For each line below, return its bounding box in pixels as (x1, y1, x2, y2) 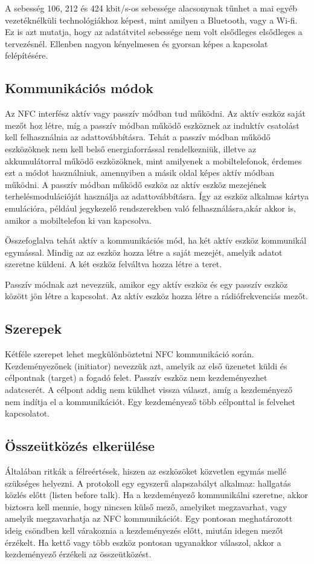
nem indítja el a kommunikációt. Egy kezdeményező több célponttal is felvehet (5, 395, 295, 407)
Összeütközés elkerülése (5, 436, 155, 455)
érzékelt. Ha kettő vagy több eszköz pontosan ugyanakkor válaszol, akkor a (5, 536, 281, 548)
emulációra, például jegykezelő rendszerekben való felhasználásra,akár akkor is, (5, 201, 296, 214)
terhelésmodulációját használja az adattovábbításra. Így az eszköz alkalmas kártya (5, 190, 309, 203)
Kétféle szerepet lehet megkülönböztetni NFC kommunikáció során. (5, 348, 254, 360)
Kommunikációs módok (5, 79, 154, 97)
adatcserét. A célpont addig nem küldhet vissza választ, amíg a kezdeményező (5, 383, 292, 396)
